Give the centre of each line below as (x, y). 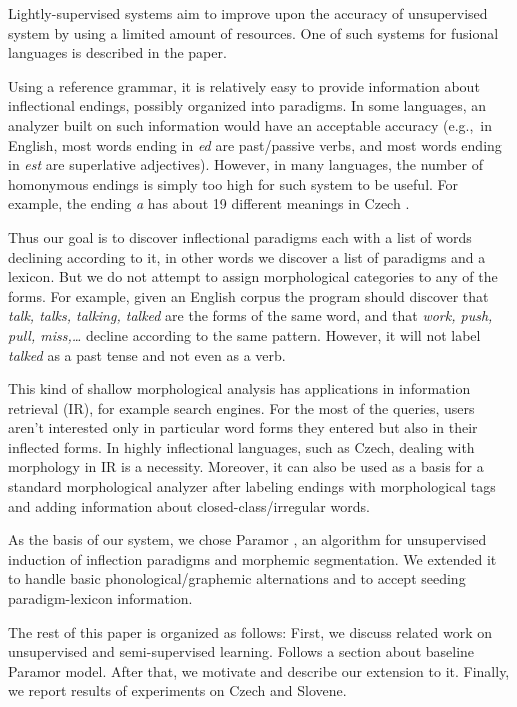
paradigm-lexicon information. (100, 598)
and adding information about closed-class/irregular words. (189, 505)
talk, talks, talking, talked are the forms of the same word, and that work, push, (250, 315)
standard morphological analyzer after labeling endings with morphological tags (252, 486)
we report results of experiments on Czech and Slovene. (177, 690)
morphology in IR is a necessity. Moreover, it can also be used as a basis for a (246, 466)
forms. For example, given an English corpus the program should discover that (248, 295)
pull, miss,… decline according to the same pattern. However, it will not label (244, 334)
